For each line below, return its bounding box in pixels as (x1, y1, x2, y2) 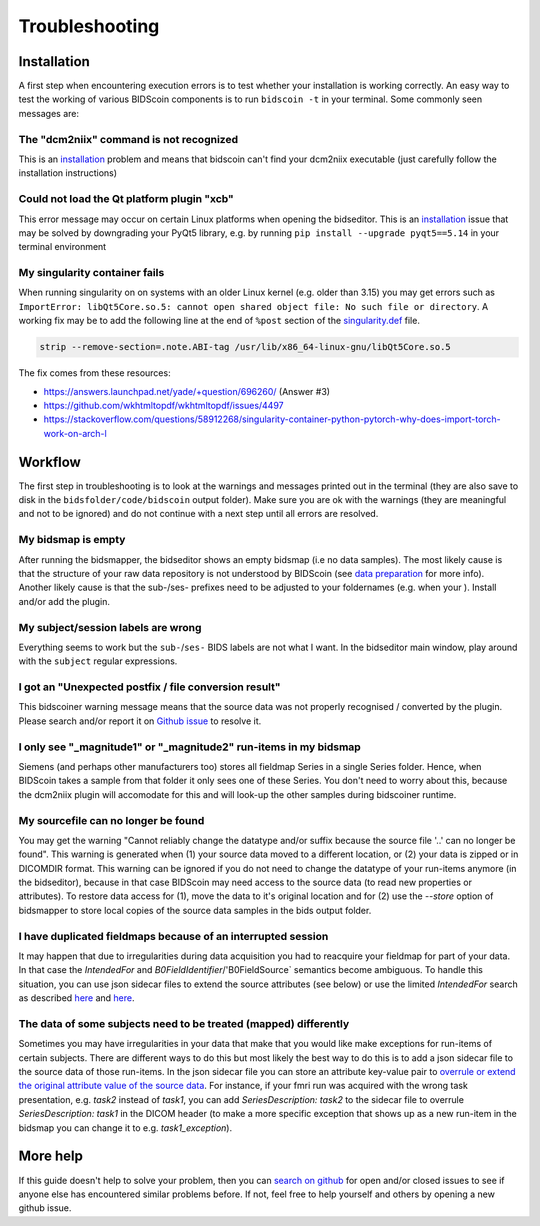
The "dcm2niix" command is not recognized (18, 132, 239, 146)
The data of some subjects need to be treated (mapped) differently (18, 1016, 350, 1030)
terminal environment (18, 241, 107, 253)
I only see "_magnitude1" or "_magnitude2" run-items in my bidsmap (18, 740, 362, 754)
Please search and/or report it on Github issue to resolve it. (18, 715, 262, 727)
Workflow (18, 453, 82, 470)
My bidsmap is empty (18, 533, 126, 547)
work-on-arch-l (43, 427, 107, 439)
